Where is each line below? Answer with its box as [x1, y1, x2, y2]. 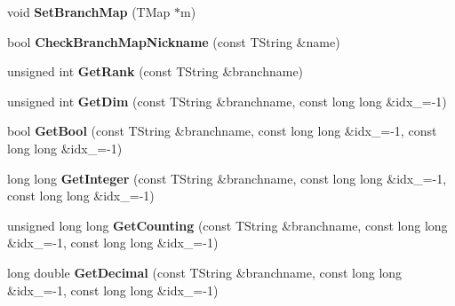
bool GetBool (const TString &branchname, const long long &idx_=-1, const [7, 122, 437, 140]
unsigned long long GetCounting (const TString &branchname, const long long [7, 216, 448, 234]
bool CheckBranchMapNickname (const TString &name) [7, 32, 340, 51]
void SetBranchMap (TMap [7, 3, 171, 20]
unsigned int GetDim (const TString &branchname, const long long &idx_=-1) [7, 91, 447, 110]
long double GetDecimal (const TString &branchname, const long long [7, 263, 403, 281]
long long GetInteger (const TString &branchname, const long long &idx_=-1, [7, 169, 447, 187]
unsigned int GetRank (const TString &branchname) [7, 62, 304, 81]
